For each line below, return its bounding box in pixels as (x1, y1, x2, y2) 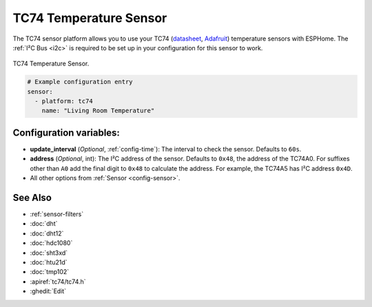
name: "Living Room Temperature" (41, 107, 155, 115)
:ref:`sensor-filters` (30, 210, 84, 218)
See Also (12, 191, 52, 203)
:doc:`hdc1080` (30, 239, 73, 247)
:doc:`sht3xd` (30, 248, 68, 257)
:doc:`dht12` (30, 229, 64, 237)
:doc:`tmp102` (30, 268, 70, 276)
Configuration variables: (12, 127, 121, 138)
